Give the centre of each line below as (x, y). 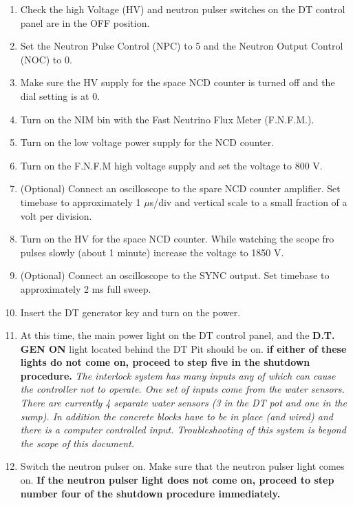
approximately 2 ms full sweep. (86, 288)
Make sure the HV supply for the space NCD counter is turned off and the (178, 82)
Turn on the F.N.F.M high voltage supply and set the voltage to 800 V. (171, 165)
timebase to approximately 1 (81, 202)
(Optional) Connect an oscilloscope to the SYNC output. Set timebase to (175, 275)
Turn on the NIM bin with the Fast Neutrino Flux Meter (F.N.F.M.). (167, 119)
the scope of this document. (77, 443)
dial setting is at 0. (60, 95)
